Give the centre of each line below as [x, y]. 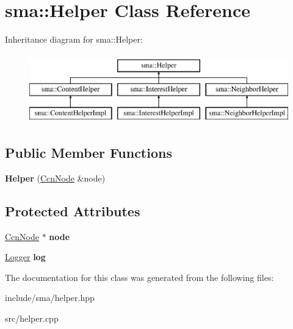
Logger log [25, 257]
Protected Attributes [73, 210]
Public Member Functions [89, 153]
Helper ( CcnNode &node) [55, 178]
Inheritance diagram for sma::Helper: [74, 39]
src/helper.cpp [32, 318]
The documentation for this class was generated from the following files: [139, 277]
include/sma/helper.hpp [50, 298]
